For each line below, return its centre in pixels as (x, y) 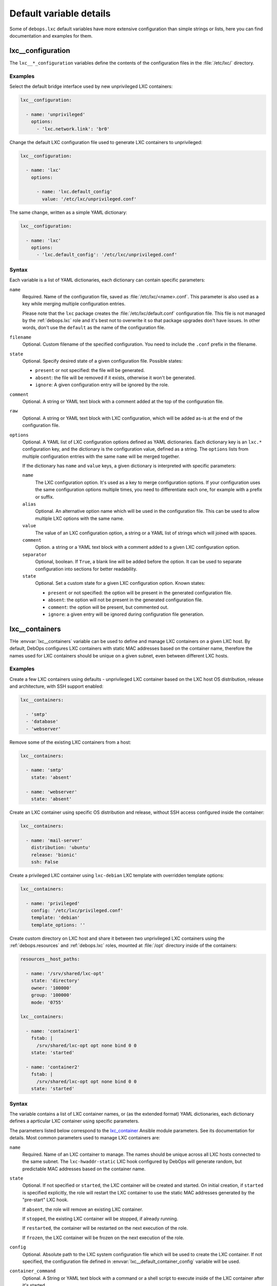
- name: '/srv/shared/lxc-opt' (65, 973)
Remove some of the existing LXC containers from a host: (70, 742)
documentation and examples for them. (51, 35)
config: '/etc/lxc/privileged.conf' (77, 911)
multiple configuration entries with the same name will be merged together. (101, 456)
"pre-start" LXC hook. (45, 1200)
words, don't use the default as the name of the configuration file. (94, 328)
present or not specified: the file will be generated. (90, 370)
